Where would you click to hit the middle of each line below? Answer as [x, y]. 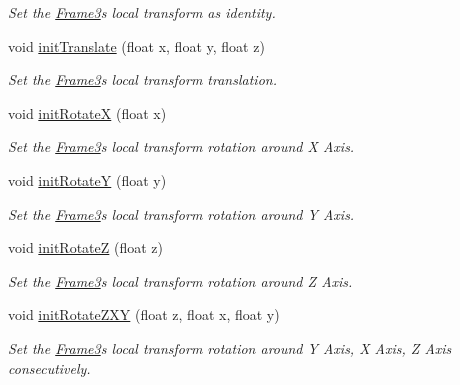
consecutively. [49, 367]
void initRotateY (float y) [87, 179]
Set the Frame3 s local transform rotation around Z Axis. [180, 280]
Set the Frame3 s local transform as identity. [142, 12]
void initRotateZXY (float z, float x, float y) [144, 314]
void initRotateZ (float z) [85, 247]
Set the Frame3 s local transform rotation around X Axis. [181, 146]
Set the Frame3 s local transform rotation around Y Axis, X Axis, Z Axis [230, 347]
